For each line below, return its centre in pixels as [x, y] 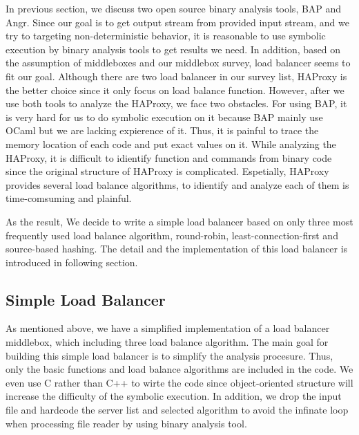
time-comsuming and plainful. [69, 198]
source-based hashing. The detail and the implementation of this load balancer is [177, 249]
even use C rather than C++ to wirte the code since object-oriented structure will [179, 382]
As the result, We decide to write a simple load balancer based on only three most [179, 221]
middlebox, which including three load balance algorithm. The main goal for [167, 342]
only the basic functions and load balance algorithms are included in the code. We [179, 369]
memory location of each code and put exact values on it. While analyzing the [171, 144]
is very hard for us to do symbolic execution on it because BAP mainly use [164, 117]
